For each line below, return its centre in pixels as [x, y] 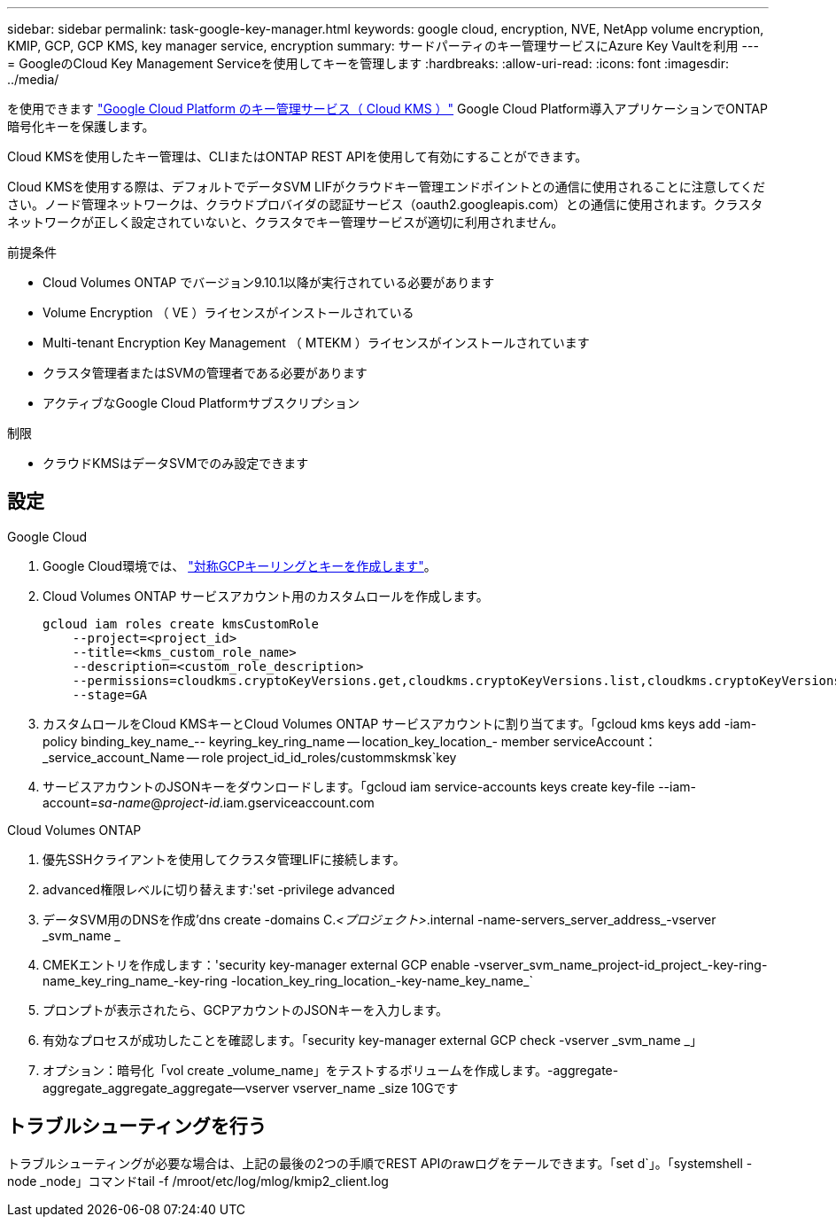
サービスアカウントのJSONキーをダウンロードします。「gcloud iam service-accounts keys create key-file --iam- [370, 786]
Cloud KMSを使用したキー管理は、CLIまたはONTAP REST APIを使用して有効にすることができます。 [298, 156]
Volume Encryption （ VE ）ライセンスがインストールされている [228, 312]
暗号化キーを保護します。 [81, 126]
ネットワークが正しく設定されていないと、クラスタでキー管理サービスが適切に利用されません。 [286, 222]
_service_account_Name [114, 757]
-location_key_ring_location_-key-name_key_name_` [382, 980]
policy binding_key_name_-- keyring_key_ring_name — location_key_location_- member [296, 741]
